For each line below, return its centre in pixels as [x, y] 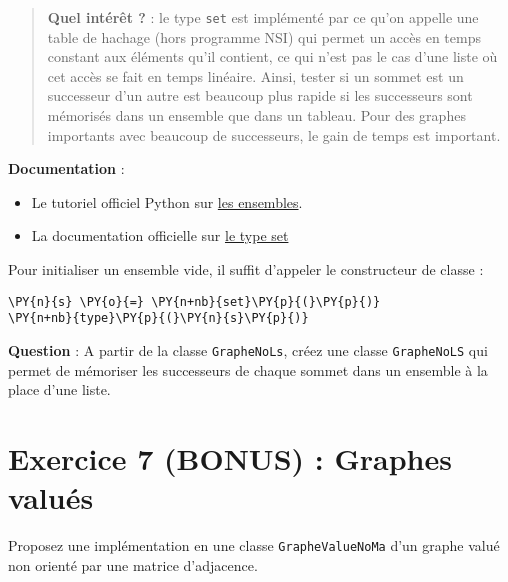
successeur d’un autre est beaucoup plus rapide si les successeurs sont [260, 95]
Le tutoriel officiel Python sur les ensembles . [167, 201]
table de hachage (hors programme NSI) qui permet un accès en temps [264, 36]
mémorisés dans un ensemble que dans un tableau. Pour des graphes [256, 115]
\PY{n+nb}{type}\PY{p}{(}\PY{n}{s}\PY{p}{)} [158, 318]
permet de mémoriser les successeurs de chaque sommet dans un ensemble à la [248, 369]
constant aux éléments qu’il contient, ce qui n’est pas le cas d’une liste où [272, 56]
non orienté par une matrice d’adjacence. [133, 564]
